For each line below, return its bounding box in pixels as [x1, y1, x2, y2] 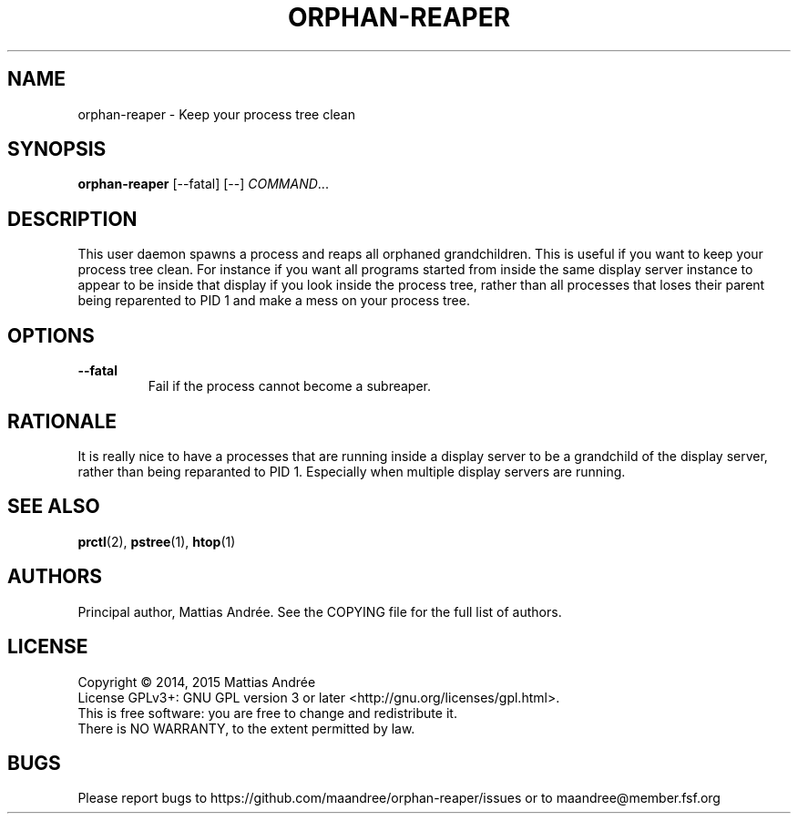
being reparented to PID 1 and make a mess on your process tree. [77, 292, 470, 309]
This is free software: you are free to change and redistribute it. [77, 704, 457, 721]
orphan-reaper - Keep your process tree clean [77, 106, 355, 122]
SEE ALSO [7, 495, 100, 518]
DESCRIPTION [7, 207, 138, 231]
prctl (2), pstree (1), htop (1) [77, 533, 236, 549]
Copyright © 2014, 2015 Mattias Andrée [77, 673, 316, 690]
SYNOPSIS [7, 138, 107, 161]
